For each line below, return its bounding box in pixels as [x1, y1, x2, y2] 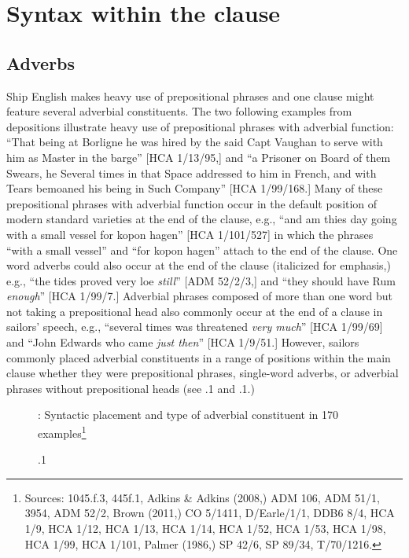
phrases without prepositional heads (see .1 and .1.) [6, 380, 255, 396]
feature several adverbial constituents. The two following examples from [6, 103, 352, 119]
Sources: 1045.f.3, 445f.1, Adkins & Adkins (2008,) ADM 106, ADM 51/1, [24, 489, 380, 505]
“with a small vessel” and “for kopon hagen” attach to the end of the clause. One [6, 241, 398, 258]
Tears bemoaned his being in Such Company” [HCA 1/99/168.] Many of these [6, 180, 383, 196]
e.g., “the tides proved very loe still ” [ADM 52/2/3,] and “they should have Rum [6, 272, 396, 288]
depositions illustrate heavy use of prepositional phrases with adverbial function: [6, 118, 394, 134]
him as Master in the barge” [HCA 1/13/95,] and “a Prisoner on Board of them [6, 149, 391, 165]
